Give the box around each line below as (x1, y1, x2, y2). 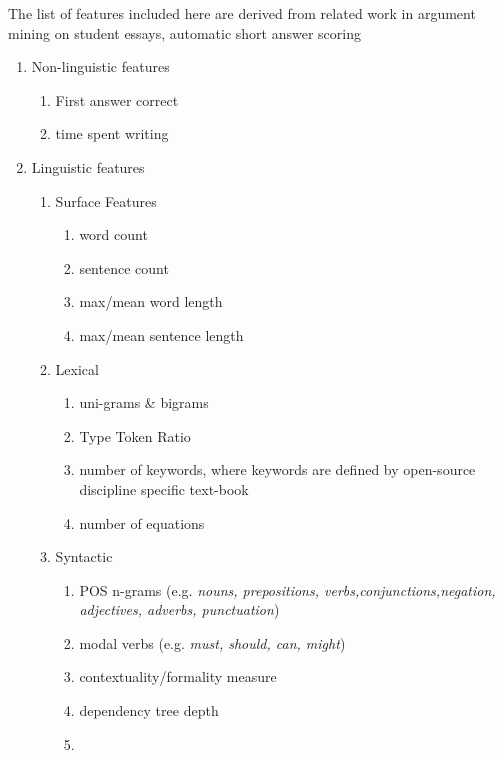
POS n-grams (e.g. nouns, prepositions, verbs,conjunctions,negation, (79, 579, 496, 600)
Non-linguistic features (31, 56, 170, 77)
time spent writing (55, 123, 169, 144)
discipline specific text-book (79, 478, 249, 499)
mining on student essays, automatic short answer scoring (8, 22, 361, 43)
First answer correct (55, 89, 179, 110)
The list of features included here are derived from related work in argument (8, 3, 476, 23)
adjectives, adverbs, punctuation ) (79, 599, 280, 620)
